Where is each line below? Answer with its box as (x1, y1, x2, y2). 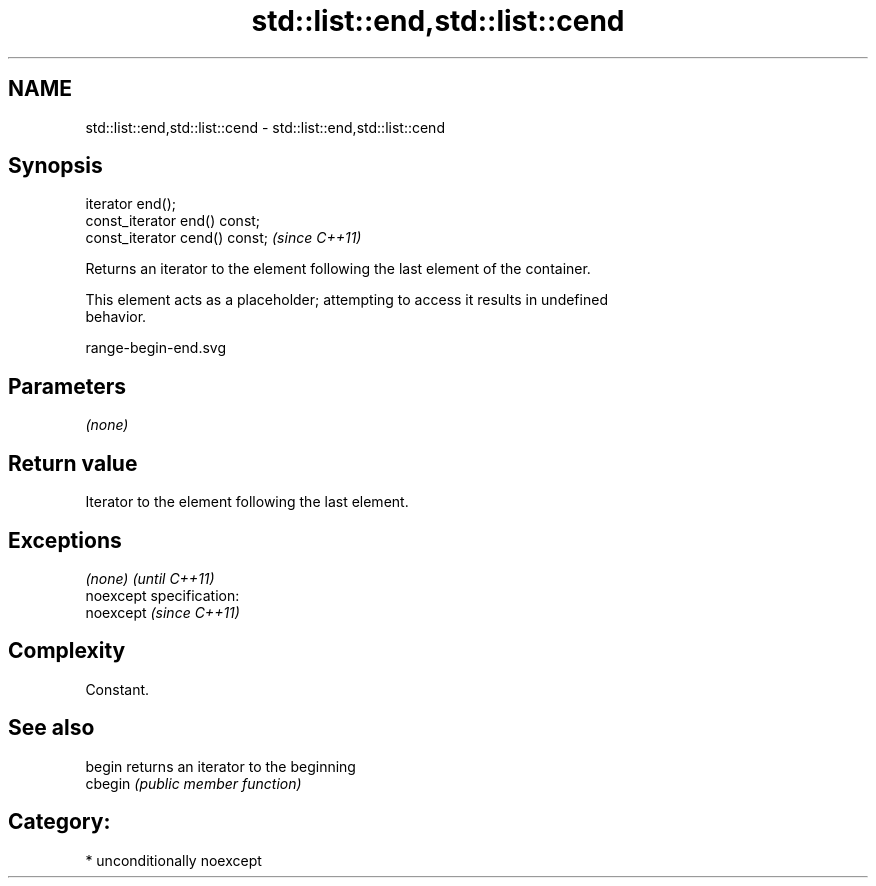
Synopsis (8, 153, 103, 179)
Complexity (8, 638, 126, 664)
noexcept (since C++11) (85, 603, 240, 621)
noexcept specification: (85, 586, 240, 604)
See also (8, 715, 95, 741)
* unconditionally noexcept (85, 851, 262, 869)
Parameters (8, 373, 126, 399)
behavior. (85, 308, 147, 326)
